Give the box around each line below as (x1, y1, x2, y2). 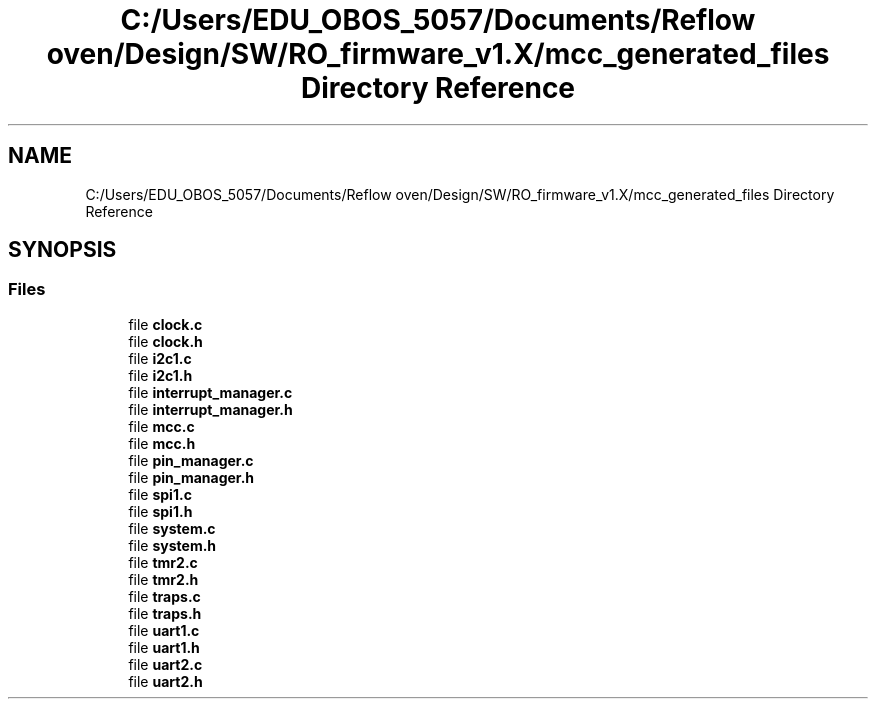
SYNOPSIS (8, 237, 117, 263)
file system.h (128, 536, 217, 554)
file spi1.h (128, 502, 193, 520)
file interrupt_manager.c (128, 383, 293, 401)
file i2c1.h (128, 366, 193, 384)
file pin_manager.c (128, 451, 254, 469)
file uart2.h (128, 672, 203, 690)
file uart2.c (128, 655, 203, 673)
